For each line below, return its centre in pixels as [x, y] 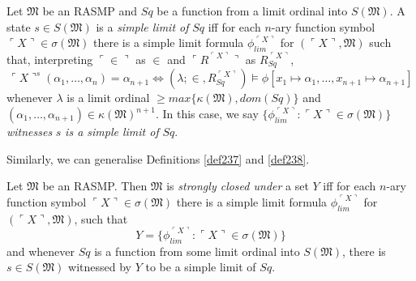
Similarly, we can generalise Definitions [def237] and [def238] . [158, 158]
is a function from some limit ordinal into [197, 251]
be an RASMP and [90, 11]
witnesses [30, 132]
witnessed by [100, 267]
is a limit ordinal [108, 98]
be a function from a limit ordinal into [252, 11]
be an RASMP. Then [95, 186]
